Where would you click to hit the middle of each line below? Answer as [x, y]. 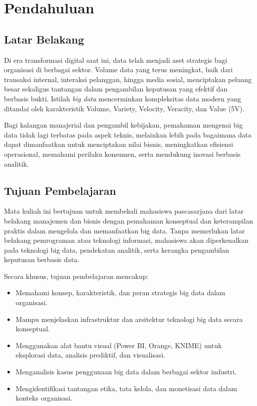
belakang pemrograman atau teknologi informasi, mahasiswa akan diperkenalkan [126, 240]
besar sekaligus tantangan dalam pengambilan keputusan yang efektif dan [116, 89]
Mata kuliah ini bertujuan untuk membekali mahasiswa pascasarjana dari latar [124, 211]
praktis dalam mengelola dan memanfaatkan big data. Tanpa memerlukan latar [125, 230]
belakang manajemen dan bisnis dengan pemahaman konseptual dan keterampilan [128, 220]
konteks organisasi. [44, 398]
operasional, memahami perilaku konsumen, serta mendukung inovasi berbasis [122, 154]
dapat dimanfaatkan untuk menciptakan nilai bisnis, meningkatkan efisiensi [119, 144]
